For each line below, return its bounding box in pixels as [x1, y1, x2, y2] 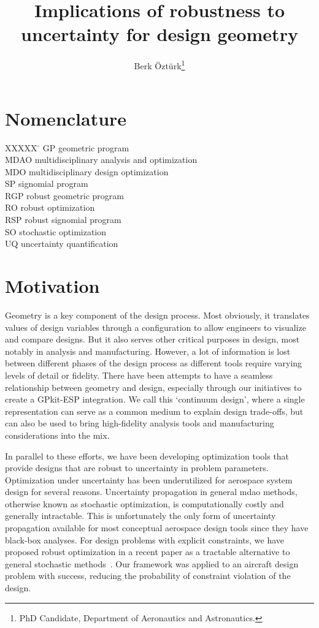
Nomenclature [5, 105, 127, 131]
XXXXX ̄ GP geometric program [5, 141, 129, 154]
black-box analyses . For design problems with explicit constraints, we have [5, 533, 284, 546]
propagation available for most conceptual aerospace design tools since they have [5, 521, 309, 534]
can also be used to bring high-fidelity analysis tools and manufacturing [5, 417, 274, 429]
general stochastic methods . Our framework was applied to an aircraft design [5, 557, 299, 570]
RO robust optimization [5, 201, 95, 214]
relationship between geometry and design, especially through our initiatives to [5, 380, 302, 393]
